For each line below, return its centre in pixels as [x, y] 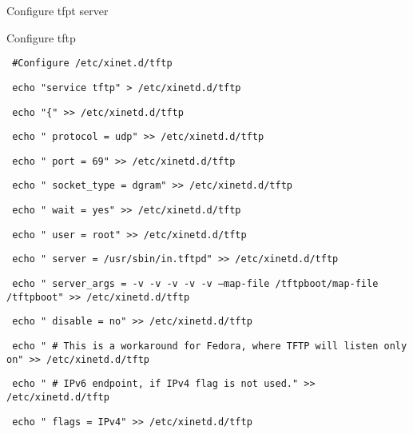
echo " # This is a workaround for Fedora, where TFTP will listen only [210, 346]
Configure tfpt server [58, 10]
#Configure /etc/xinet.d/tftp [92, 64]
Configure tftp [41, 37]
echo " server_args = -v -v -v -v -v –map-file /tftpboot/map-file [195, 284]
